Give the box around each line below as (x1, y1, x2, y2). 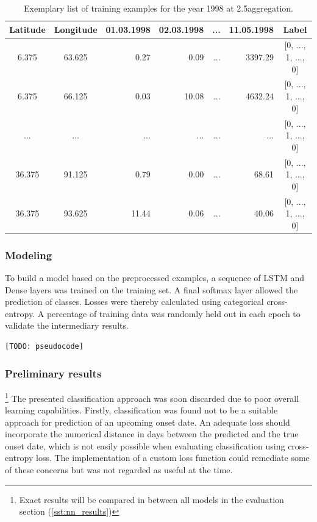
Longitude (54, 23, 98, 35)
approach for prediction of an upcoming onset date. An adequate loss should (5, 415, 290, 428)
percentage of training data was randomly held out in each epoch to (46, 307, 301, 320)
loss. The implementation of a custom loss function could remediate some (35, 451, 310, 464)
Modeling (5, 247, 52, 262)
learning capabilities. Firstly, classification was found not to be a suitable (5, 404, 278, 417)
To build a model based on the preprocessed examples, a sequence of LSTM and (5, 271, 305, 284)
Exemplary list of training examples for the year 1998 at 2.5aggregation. (24, 2, 293, 14)
